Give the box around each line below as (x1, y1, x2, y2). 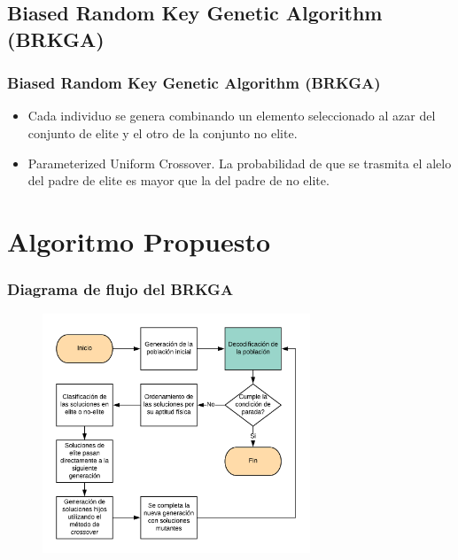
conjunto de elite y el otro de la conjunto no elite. (27, 123, 298, 142)
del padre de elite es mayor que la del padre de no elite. (27, 171, 330, 190)
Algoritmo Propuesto (7, 222, 271, 259)
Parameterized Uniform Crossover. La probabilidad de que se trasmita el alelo (27, 153, 452, 172)
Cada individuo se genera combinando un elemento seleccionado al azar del (27, 106, 436, 125)
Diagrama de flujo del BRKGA (7, 278, 234, 300)
